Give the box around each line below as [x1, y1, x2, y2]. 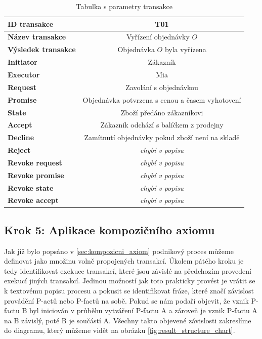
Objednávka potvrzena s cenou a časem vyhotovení [82, 94, 241, 105]
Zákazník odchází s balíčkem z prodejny [100, 119, 224, 130]
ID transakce [8, 18, 54, 29]
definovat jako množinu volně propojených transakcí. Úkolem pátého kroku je [4, 256, 244, 266]
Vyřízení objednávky [126, 31, 190, 42]
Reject [8, 145, 31, 155]
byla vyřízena [164, 44, 206, 55]
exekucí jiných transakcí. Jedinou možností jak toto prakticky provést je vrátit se [4, 275, 255, 286]
